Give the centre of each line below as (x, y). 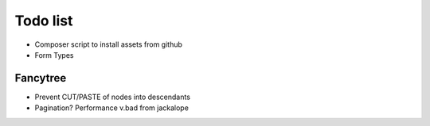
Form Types (54, 55)
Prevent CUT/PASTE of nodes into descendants (113, 97)
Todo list (44, 21)
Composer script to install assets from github (109, 44)
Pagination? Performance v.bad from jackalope (111, 108)
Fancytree (41, 78)
